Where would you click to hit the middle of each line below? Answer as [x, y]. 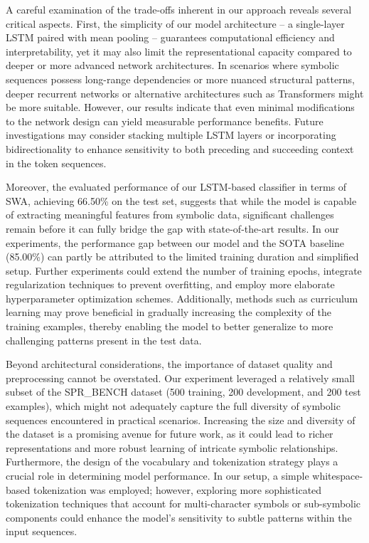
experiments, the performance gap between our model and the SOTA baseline [175, 242]
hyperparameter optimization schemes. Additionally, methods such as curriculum [182, 298]
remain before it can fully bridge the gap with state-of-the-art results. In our [172, 228]
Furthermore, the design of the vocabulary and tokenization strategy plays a [172, 462]
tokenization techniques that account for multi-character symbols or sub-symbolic [183, 504]
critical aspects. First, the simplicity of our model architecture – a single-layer [175, 23]
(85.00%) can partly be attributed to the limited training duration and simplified [182, 257]
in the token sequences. [56, 163]
